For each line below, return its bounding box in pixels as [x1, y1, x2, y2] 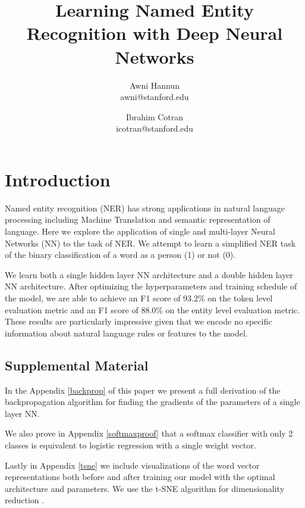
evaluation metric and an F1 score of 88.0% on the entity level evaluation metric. [5, 303, 300, 316]
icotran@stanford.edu [116, 122, 193, 135]
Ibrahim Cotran [125, 110, 184, 123]
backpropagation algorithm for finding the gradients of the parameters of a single [5, 395, 300, 408]
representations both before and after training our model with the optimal [5, 470, 275, 483]
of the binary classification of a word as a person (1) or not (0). [5, 248, 236, 261]
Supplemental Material [5, 356, 149, 374]
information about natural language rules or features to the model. [5, 326, 248, 339]
